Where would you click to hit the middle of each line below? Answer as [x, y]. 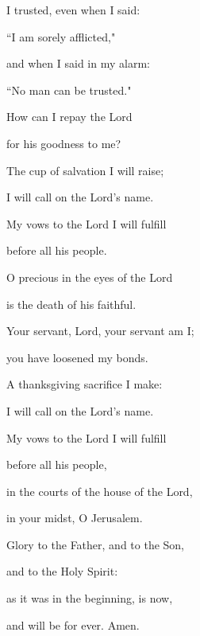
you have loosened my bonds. [77, 357]
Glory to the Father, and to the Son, [96, 544]
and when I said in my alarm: [78, 63]
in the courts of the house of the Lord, [100, 491]
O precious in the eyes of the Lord [90, 277]
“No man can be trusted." [69, 90]
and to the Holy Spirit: [62, 571]
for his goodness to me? [64, 143]
